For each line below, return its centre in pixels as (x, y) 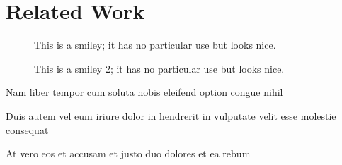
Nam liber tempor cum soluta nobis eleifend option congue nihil (144, 92)
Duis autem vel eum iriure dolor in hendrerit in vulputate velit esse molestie (171, 115)
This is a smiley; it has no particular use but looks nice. (155, 45)
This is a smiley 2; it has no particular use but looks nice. (159, 68)
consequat (27, 129)
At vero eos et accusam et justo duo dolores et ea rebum (128, 153)
